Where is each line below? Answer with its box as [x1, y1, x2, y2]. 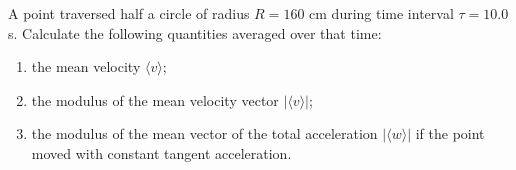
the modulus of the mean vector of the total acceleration [31, 123, 378, 144]
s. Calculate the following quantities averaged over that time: [8, 22, 382, 43]
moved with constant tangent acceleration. [31, 142, 292, 163]
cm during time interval [309, 3, 454, 23]
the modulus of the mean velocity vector [31, 89, 279, 110]
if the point [415, 123, 485, 144]
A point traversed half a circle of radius [8, 3, 250, 23]
